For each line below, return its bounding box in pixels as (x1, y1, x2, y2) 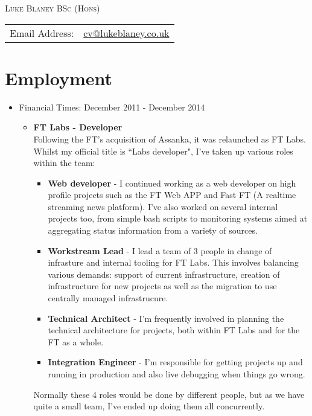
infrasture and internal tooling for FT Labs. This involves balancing (48, 256, 299, 269)
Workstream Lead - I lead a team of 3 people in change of (48, 244, 272, 257)
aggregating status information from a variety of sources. (48, 224, 258, 237)
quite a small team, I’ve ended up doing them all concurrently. (33, 400, 265, 412)
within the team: (33, 156, 95, 169)
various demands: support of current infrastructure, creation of (48, 267, 280, 280)
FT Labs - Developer (33, 121, 123, 133)
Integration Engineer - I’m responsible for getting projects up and (48, 356, 303, 368)
